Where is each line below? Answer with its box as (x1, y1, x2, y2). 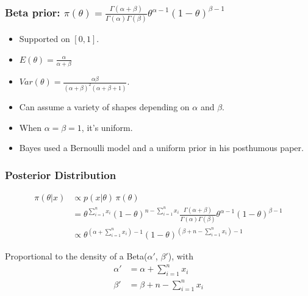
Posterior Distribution (5, 167, 116, 182)
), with (168, 250, 193, 263)
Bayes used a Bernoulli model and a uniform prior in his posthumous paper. (19, 141, 304, 154)
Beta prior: (5, 4, 60, 19)
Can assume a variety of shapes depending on (19, 100, 190, 113)
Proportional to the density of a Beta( (5, 250, 148, 263)
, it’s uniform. (81, 121, 133, 133)
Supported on (19, 32, 70, 45)
